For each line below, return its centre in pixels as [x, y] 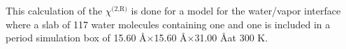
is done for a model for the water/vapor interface [236, 10]
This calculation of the [54, 10]
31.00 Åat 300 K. [231, 38]
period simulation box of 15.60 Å [76, 38]
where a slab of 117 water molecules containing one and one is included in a [168, 24]
